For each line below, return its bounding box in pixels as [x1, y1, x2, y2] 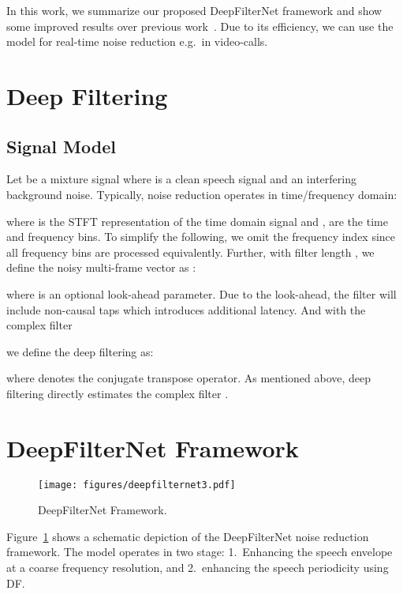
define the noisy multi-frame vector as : [6, 259, 196, 276]
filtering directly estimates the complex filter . [6, 385, 229, 401]
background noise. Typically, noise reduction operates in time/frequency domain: [6, 186, 397, 202]
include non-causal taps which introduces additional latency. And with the [6, 301, 366, 318]
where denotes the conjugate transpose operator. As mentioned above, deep [6, 370, 371, 386]
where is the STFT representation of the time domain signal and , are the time [6, 212, 388, 229]
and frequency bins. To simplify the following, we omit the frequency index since [6, 228, 396, 245]
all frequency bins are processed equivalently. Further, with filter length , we [6, 243, 375, 260]
